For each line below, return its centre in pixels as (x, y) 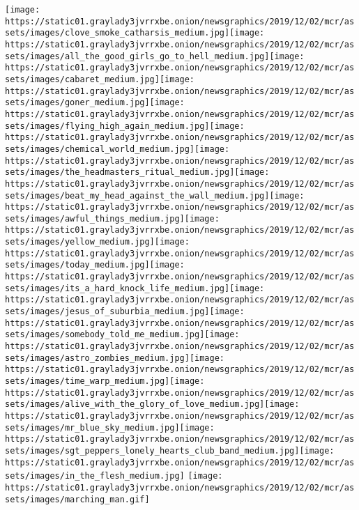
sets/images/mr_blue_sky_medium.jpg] (92, 427)
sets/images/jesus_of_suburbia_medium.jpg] (107, 312)
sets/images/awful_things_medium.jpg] (95, 218)
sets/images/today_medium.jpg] (77, 265)
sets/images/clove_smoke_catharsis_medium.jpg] (117, 33)
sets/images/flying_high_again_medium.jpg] (107, 126)
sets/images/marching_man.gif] (77, 499)
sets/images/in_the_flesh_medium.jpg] (95, 476)
